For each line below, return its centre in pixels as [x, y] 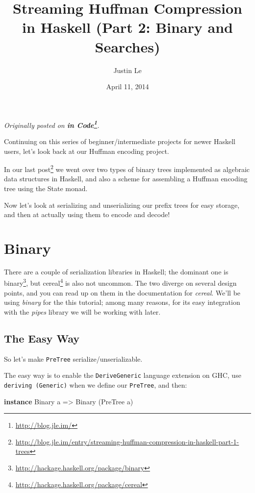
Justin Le [127, 70]
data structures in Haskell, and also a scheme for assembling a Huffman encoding [126, 179]
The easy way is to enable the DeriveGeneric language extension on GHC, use [123, 375]
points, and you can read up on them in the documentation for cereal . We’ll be [122, 292]
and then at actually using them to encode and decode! [87, 214]
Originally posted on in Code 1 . [52, 124]
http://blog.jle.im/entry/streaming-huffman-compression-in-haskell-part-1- [127, 441]
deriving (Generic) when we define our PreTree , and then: [96, 385]
